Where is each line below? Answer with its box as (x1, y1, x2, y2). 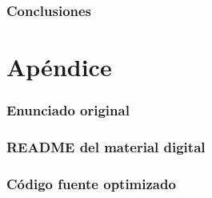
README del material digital (6, 136, 206, 156)
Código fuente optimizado (6, 173, 176, 193)
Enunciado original (6, 100, 130, 120)
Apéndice (6, 51, 112, 83)
